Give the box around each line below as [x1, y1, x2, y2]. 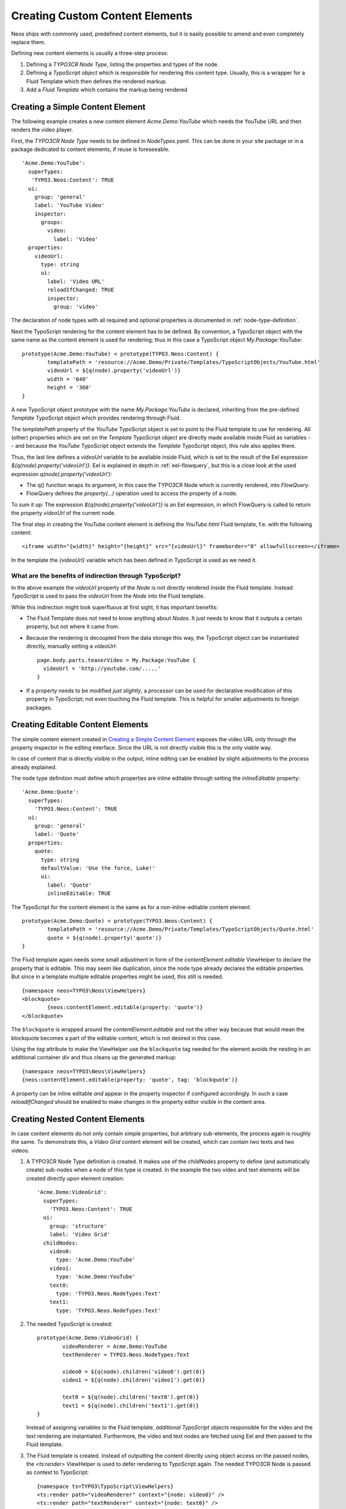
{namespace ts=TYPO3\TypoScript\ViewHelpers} [37, 1482, 174, 1490]
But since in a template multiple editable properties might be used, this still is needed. [11, 973, 224, 980]
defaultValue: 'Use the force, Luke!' [40, 864, 156, 872]
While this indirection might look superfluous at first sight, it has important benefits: [11, 604, 218, 611]
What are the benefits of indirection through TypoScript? [11, 571, 181, 579]
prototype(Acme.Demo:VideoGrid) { [37, 1335, 139, 1341]
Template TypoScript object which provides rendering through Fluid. [11, 414, 181, 422]
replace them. [11, 38, 46, 45]
